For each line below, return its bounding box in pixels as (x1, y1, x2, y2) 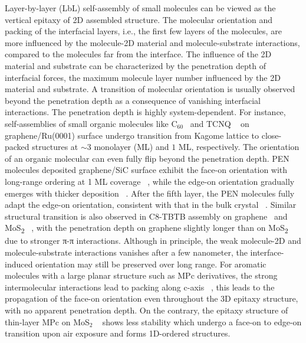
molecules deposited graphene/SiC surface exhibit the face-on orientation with (5, 164, 288, 176)
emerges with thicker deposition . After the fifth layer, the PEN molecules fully (5, 187, 295, 199)
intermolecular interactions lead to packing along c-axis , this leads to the (5, 280, 275, 293)
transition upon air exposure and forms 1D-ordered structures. (5, 327, 231, 339)
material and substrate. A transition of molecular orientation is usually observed (5, 83, 295, 95)
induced (5, 257, 33, 270)
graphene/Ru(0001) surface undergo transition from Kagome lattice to (5, 129, 259, 141)
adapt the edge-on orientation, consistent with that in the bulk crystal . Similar (5, 198, 297, 211)
